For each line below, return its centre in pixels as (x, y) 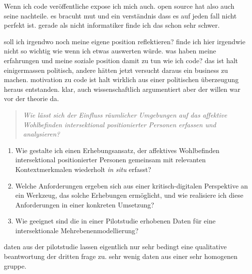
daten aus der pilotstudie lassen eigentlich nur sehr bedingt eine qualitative (115, 247)
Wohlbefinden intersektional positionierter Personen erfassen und (119, 124)
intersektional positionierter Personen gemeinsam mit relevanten (110, 160)
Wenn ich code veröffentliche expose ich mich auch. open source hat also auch (119, 6)
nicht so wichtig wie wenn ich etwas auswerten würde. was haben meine (110, 51)
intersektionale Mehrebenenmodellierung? (77, 230)
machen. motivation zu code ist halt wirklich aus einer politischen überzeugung (121, 79)
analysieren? (41, 134)
